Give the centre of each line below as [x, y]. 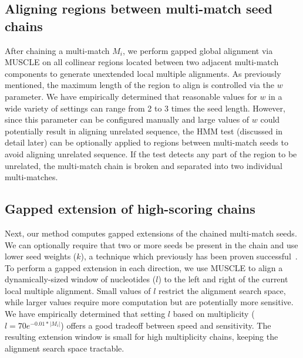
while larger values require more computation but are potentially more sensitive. [149, 302]
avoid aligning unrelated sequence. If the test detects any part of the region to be [151, 153]
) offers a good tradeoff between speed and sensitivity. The [166, 325]
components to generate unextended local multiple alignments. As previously [143, 73]
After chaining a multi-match [57, 50]
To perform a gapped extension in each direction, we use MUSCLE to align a [144, 267]
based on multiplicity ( [214, 314]
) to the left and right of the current [223, 279]
